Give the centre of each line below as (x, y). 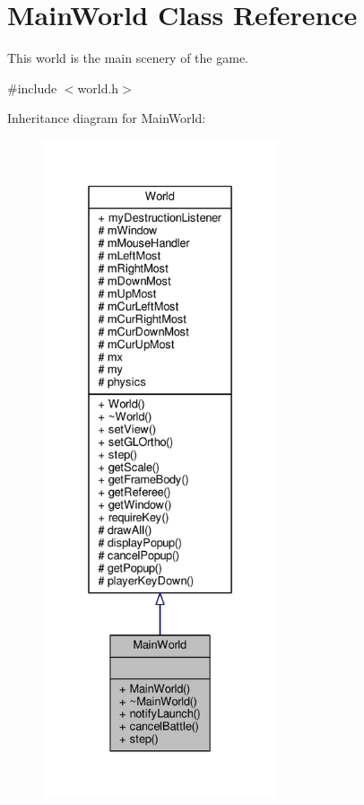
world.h (98, 87)
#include (32, 87)
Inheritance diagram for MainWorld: (107, 118)
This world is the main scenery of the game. (128, 58)
